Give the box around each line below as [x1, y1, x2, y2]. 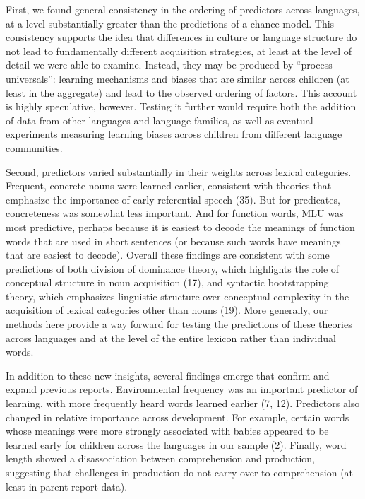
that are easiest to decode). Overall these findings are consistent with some [6, 247, 330, 262]
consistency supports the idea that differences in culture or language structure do [6, 30, 357, 45]
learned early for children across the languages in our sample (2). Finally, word [6, 437, 347, 452]
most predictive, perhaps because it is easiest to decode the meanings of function [6, 219, 355, 234]
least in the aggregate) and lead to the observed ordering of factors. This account [6, 85, 357, 100]
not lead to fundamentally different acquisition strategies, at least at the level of [6, 43, 352, 58]
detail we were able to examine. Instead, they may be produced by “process [6, 57, 333, 72]
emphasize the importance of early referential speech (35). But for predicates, [6, 192, 340, 206]
